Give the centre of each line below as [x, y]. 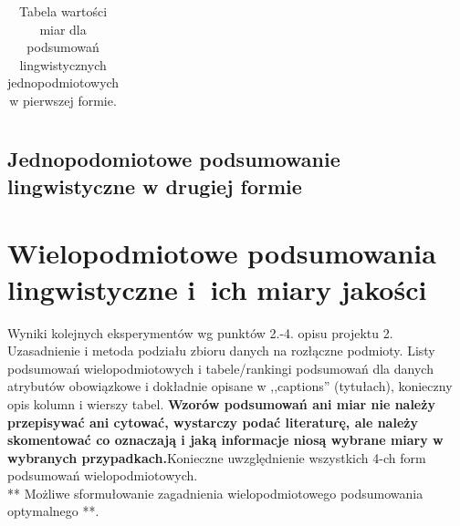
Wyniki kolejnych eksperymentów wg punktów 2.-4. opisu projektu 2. [200, 332]
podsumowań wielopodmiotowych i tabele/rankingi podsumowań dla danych [220, 368]
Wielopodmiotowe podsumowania [222, 253]
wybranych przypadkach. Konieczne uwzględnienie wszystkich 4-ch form [217, 457]
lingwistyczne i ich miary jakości [217, 289]
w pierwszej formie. [63, 100]
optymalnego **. [53, 511]
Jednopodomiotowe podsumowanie [174, 159]
